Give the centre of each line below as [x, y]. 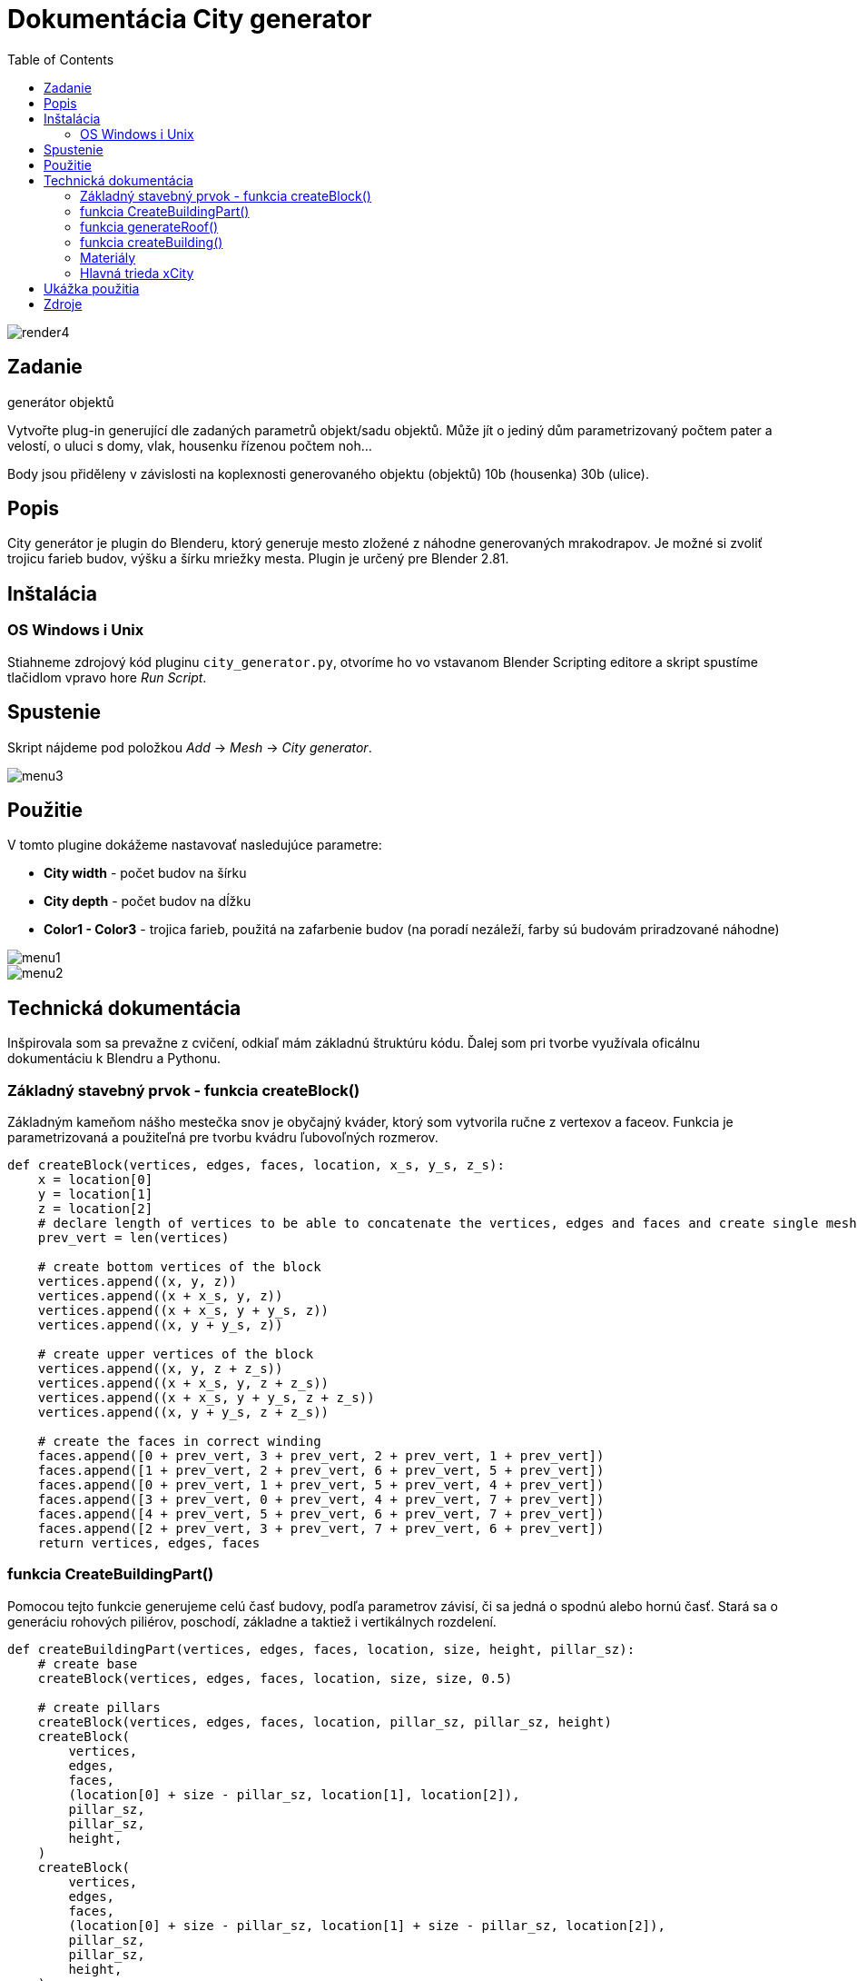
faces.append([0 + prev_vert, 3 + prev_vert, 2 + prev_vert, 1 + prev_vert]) [321, 1455]
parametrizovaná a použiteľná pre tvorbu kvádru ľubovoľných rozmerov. [223, 1137]
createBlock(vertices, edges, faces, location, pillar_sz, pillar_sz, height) [325, 1722]
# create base [88, 1663]
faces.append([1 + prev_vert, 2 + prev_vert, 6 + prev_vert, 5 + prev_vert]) [321, 1470]
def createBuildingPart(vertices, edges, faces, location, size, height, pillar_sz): [321, 1649]
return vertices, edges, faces [149, 1543]
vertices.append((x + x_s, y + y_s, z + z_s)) [206, 1397]
